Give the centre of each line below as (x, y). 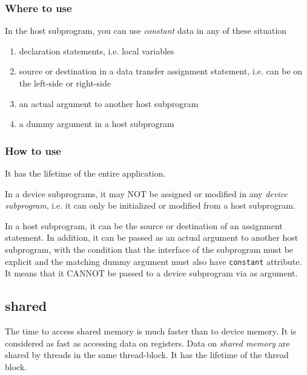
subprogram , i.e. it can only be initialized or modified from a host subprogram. (150, 205)
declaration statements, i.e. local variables (97, 51)
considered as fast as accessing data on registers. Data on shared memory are (147, 343)
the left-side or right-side (65, 83)
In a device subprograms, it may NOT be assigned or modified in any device (146, 193)
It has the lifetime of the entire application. (85, 173)
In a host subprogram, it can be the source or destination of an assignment (144, 225)
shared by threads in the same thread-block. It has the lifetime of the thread (147, 355)
